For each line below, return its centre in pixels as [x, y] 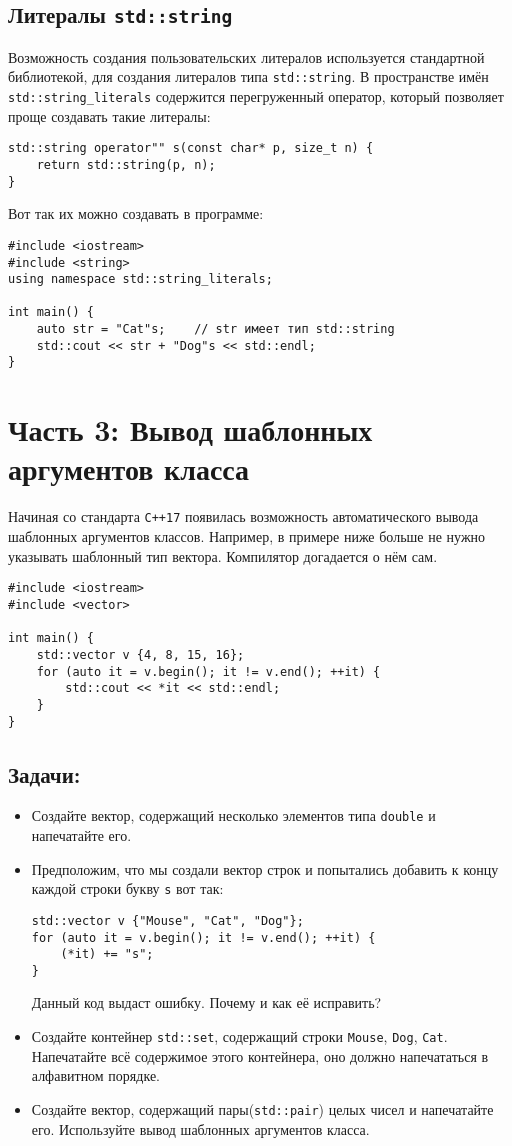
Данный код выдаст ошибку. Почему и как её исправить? [206, 1002]
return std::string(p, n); [126, 164]
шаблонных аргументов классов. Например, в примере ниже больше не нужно [247, 536]
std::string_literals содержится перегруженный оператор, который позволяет [256, 96]
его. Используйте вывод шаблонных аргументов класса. [200, 1128]
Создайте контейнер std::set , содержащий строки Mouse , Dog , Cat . [239, 1036]
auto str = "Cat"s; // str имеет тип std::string [215, 329]
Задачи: [44, 773]
